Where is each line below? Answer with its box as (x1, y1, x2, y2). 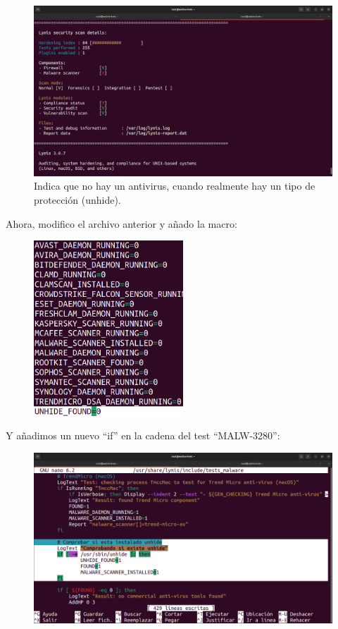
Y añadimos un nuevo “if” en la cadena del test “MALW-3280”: (6, 428, 280, 443)
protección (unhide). (34, 193, 121, 207)
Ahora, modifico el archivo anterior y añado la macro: (6, 216, 237, 231)
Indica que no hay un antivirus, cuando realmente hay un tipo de (34, 178, 315, 193)
